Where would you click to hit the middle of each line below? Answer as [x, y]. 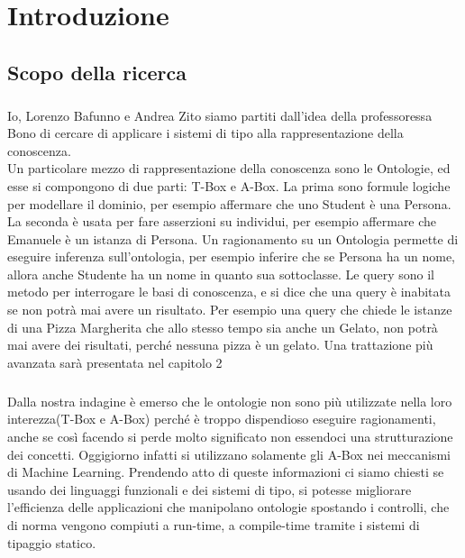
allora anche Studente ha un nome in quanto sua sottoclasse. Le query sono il [221, 274]
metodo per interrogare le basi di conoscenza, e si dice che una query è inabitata [229, 292]
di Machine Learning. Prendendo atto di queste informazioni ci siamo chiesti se [226, 472]
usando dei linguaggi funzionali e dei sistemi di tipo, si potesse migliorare [210, 489]
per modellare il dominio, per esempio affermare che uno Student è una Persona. [229, 203]
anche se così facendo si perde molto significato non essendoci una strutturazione [230, 436]
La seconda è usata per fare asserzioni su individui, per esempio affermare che [222, 221]
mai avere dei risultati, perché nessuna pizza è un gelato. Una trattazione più [220, 345]
